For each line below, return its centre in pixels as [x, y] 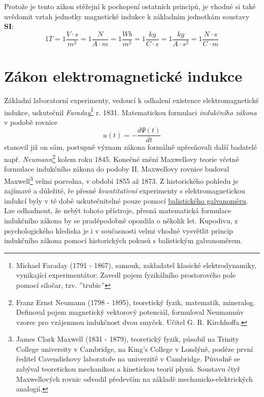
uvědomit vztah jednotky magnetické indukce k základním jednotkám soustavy [127, 16]
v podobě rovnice [31, 122]
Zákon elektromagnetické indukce [123, 76]
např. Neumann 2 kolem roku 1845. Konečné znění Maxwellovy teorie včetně [122, 158]
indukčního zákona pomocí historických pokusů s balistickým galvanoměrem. [123, 240]
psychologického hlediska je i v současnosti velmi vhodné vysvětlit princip [119, 230]
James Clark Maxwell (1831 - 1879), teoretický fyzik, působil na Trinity [127, 339]
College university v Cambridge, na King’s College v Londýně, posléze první [135, 349]
